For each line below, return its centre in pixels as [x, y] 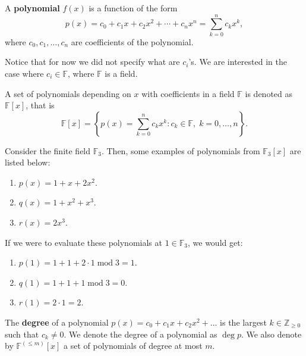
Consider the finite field [48, 150]
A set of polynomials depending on [68, 93]
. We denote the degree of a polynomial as [141, 334]
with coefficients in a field [188, 93]
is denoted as [269, 93]
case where [24, 73]
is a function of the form [133, 8]
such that [22, 334]
